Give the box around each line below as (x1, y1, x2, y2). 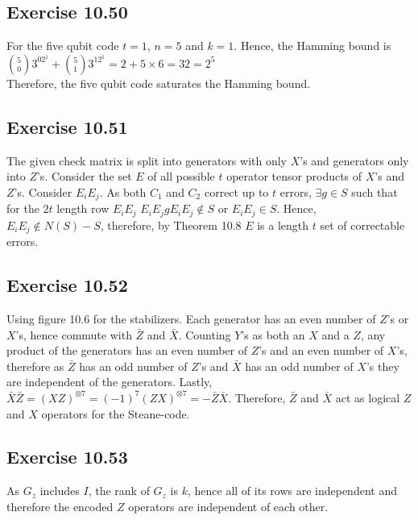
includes (39, 482, 80, 499)
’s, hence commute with (15, 326, 132, 343)
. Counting (178, 326, 231, 343)
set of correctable (320, 216, 405, 233)
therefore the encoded (6, 497, 114, 514)
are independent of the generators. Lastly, (6, 373, 213, 390)
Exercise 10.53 (6, 444, 128, 469)
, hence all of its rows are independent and (187, 482, 397, 499)
